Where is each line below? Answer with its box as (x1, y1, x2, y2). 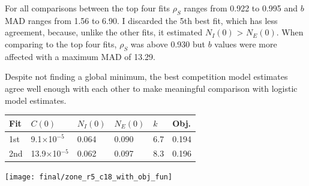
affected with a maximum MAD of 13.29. (5, 50, 156, 62)
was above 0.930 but (130, 37, 205, 50)
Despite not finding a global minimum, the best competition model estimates (5, 70, 288, 83)
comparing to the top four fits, (5, 37, 117, 50)
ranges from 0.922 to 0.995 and (184, 2, 298, 14)
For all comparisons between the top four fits (5, 2, 170, 14)
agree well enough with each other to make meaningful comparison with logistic (5, 82, 298, 94)
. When (276, 26, 304, 38)
